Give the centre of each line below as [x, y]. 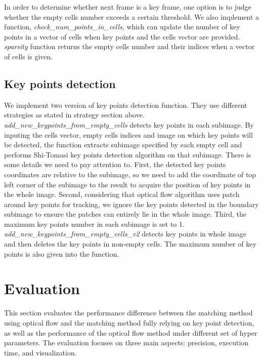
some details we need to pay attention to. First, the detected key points [115, 164]
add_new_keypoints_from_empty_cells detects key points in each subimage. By [129, 124]
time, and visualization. [40, 352]
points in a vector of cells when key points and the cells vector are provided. [122, 36]
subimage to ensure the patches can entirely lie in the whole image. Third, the [125, 214]
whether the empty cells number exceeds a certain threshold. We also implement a [132, 16]
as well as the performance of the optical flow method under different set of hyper [131, 332]
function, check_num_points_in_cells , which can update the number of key [122, 27]
